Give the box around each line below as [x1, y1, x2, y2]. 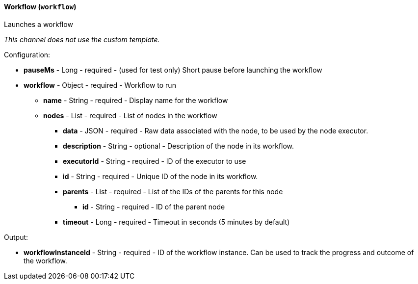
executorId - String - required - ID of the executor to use [63, 156, 246, 165]
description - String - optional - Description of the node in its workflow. [63, 141, 294, 150]
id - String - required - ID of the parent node [82, 202, 225, 211]
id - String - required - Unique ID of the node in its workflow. [63, 172, 258, 181]
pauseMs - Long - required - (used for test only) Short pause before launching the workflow [24, 65, 322, 74]
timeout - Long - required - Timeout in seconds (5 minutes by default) [63, 217, 290, 226]
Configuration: [4, 50, 51, 59]
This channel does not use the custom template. [4, 35, 160, 44]
